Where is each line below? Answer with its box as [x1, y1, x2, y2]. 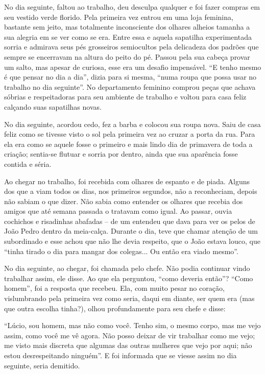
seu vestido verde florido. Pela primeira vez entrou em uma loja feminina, [4, 11, 233, 22]
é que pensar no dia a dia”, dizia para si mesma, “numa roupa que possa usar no [4, 71, 257, 82]
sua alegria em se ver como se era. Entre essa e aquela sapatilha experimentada [4, 31, 252, 42]
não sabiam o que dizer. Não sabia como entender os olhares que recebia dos [4, 195, 243, 206]
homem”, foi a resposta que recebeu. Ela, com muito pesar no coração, [4, 283, 225, 293]
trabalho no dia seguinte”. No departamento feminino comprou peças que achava [4, 81, 256, 92]
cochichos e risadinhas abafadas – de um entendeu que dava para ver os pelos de [4, 215, 255, 226]
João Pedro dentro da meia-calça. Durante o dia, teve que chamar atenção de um [4, 226, 258, 236]
